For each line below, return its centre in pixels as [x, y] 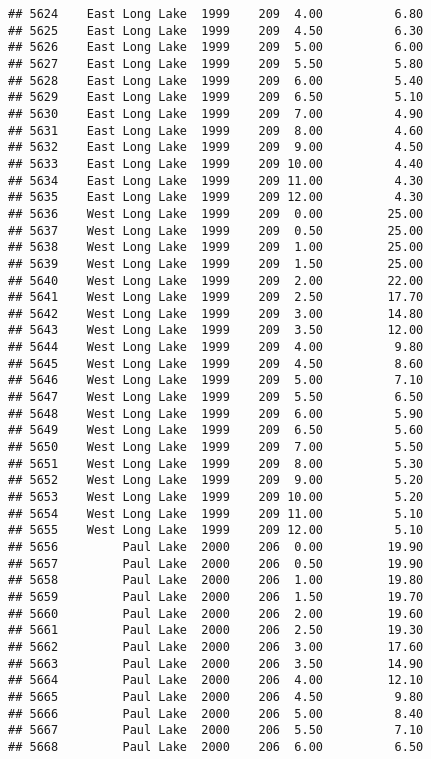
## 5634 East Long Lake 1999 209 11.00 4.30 [216, 180]
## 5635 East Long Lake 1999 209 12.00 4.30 [216, 197]
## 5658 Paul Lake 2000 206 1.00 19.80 [216, 580]
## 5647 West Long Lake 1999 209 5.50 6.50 [216, 397]
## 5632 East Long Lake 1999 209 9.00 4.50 [216, 147]
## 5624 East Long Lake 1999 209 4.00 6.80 [216, 14]
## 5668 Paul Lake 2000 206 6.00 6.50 [216, 746]
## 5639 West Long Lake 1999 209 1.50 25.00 [216, 263]
